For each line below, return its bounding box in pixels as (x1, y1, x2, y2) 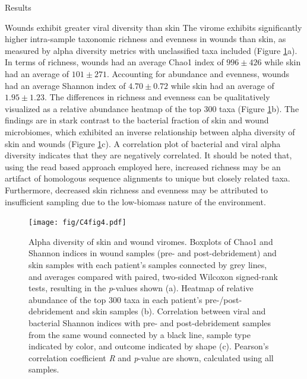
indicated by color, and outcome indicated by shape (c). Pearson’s (29, 340, 269, 352)
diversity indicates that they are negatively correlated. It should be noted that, (5, 149, 292, 161)
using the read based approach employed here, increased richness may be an (5, 160, 281, 173)
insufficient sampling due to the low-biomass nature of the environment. (5, 195, 266, 208)
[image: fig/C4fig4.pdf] (29, 218, 126, 227)
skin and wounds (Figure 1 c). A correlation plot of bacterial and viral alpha (5, 137, 281, 149)
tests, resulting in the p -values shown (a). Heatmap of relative (29, 282, 254, 294)
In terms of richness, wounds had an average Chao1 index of (5, 56, 224, 68)
